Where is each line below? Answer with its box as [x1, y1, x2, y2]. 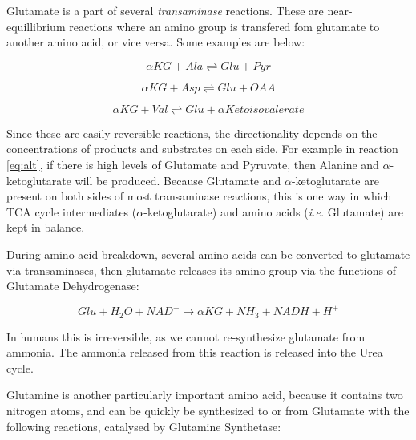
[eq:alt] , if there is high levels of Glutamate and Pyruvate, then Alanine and [6, 155, 379, 172]
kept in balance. [6, 219, 85, 236]
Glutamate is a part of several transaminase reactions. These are [6, 2, 324, 18]
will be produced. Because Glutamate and [75, 172, 281, 188]
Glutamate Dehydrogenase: [6, 277, 139, 294]
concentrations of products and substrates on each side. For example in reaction [6, 140, 398, 157]
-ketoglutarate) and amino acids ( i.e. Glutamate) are [143, 203, 403, 220]
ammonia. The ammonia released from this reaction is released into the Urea [6, 344, 383, 361]
